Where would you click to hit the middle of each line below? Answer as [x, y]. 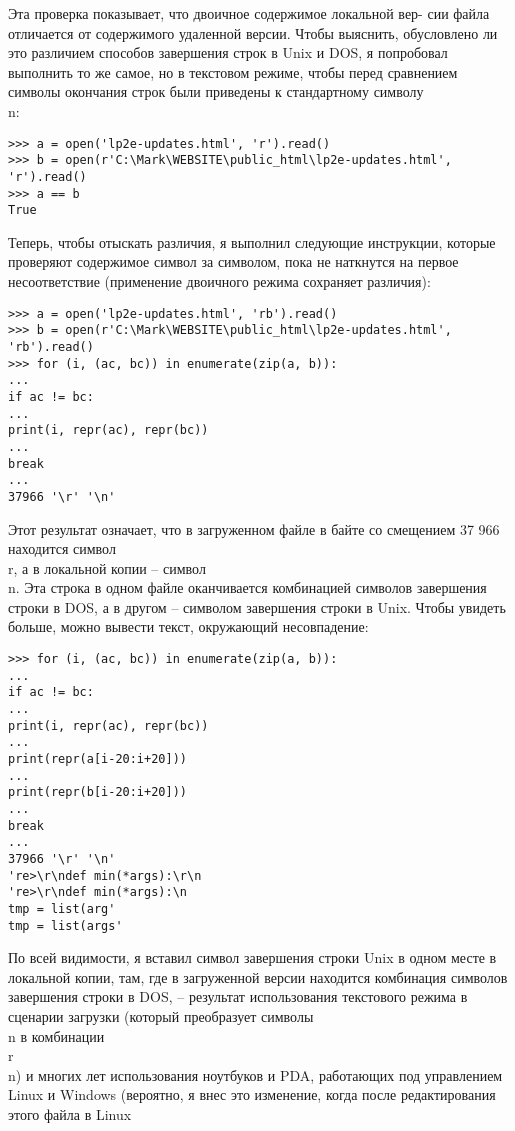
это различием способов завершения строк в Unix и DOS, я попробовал [228, 52]
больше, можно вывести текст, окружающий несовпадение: [188, 626]
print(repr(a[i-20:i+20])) [97, 759]
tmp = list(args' [65, 925]
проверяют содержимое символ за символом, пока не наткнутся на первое [233, 261]
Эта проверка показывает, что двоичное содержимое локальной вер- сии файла [249, 13]
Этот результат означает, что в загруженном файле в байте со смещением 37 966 [254, 528]
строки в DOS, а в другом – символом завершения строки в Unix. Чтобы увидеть [257, 606]
